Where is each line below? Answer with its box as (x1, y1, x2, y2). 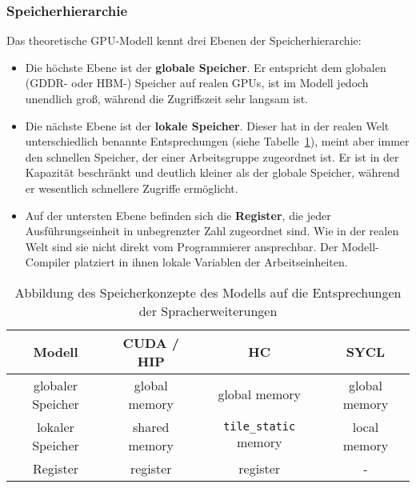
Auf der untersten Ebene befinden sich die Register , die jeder (25, 206, 331, 223)
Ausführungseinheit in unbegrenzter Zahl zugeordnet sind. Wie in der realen (25, 222, 399, 239)
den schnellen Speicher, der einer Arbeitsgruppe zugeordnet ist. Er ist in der (25, 148, 399, 165)
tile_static (223, 420, 296, 434)
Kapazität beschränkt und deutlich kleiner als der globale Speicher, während (25, 164, 400, 181)
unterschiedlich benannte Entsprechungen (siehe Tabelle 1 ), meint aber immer (25, 133, 410, 150)
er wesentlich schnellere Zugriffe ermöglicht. (25, 179, 238, 196)
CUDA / (122, 333, 179, 352)
